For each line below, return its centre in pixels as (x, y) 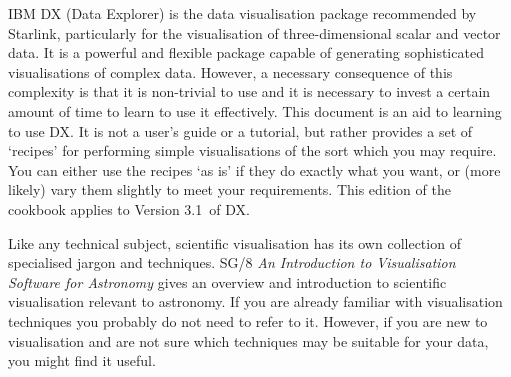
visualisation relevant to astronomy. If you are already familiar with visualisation (255, 301)
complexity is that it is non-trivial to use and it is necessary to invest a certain (249, 91)
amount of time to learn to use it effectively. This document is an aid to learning (255, 110)
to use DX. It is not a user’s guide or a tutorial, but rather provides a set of (240, 130)
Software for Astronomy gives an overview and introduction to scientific (227, 281)
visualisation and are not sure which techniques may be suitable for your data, (248, 340)
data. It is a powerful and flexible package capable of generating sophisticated (246, 52)
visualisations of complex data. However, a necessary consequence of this (230, 71)
